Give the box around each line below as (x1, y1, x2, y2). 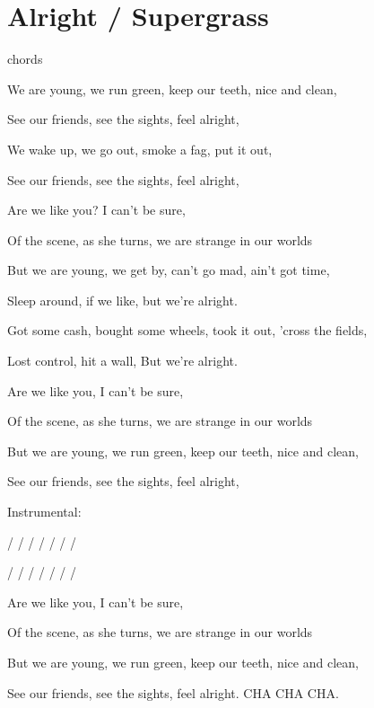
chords (7, 49, 43, 68)
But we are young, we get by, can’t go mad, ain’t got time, (7, 261, 330, 279)
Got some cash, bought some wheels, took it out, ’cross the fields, (7, 321, 368, 340)
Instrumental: (7, 502, 82, 521)
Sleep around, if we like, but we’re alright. (7, 290, 238, 309)
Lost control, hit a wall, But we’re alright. (7, 351, 238, 370)
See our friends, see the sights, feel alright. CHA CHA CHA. (7, 683, 339, 702)
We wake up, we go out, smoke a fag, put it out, (7, 139, 273, 158)
